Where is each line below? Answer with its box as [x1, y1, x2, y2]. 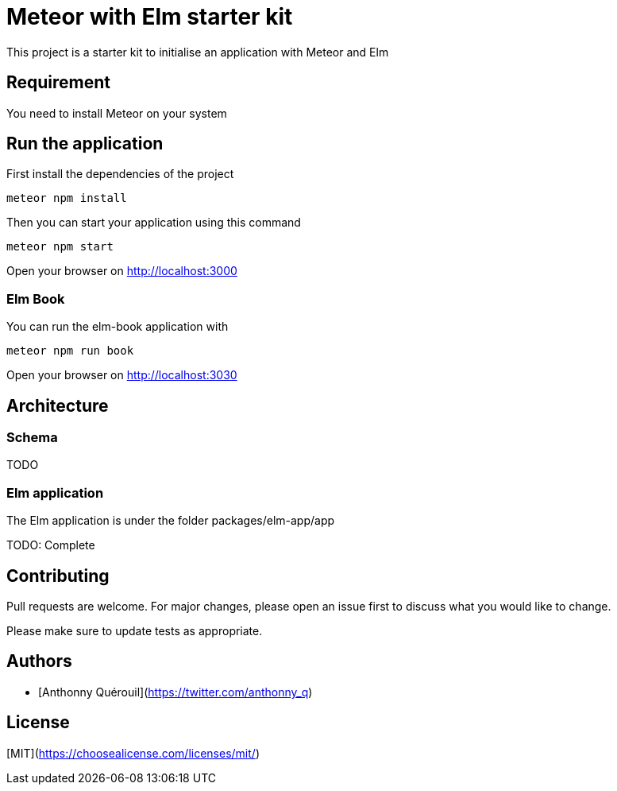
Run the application [6, 134, 164, 154]
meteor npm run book [6, 344, 134, 358]
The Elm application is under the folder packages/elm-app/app [6, 514, 335, 528]
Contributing [6, 565, 110, 586]
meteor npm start [6, 240, 114, 254]
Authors [6, 651, 72, 672]
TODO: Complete [6, 538, 95, 553]
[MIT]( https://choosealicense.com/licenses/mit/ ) [6, 746, 260, 760]
